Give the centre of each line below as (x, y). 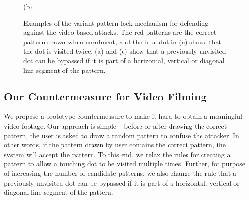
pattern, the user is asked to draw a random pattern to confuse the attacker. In (122, 135)
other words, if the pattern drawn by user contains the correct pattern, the (115, 145)
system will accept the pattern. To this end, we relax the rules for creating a (117, 154)
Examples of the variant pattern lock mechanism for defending (116, 22)
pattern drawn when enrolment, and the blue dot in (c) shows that (123, 41)
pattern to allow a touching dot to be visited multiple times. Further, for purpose (125, 164)
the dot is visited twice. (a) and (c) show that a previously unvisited (125, 51)
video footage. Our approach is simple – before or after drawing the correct (116, 125)
